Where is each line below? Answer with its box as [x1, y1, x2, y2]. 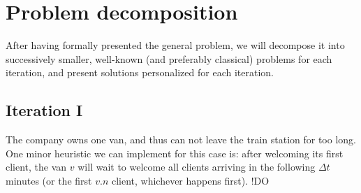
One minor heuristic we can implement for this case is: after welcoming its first [6, 145, 344, 160]
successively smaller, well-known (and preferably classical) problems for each [6, 51, 332, 66]
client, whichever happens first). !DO [111, 173, 270, 187]
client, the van [6, 159, 67, 174]
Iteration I [6, 99, 83, 121]
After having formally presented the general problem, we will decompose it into [6, 38, 345, 52]
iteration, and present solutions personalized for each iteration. [6, 65, 274, 80]
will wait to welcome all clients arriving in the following [78, 159, 316, 174]
